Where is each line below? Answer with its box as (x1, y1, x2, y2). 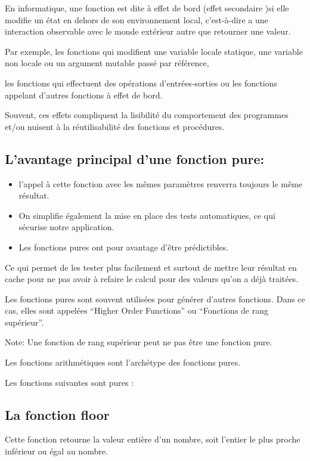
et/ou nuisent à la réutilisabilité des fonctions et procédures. (5, 120, 225, 132)
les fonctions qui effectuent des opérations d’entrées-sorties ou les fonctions (5, 76, 277, 89)
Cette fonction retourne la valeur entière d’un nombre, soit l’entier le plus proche (5, 433, 300, 445)
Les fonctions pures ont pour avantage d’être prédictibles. (18, 240, 229, 253)
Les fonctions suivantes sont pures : (5, 376, 134, 388)
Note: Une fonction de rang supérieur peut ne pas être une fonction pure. (5, 336, 272, 348)
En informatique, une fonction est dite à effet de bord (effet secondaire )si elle (5, 2, 289, 14)
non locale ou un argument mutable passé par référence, (5, 57, 209, 69)
